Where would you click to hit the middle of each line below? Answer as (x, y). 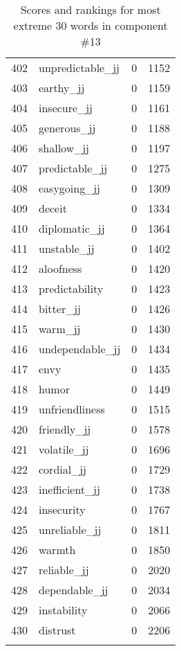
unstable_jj (67, 248)
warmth (57, 550)
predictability (71, 288)
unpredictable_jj (79, 68)
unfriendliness (72, 409)
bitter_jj (60, 309)
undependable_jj (80, 349)
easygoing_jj (70, 188)
